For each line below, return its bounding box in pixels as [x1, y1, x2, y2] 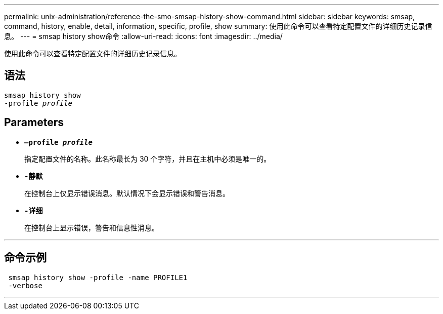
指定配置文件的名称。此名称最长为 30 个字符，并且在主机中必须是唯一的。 [24, 154, 271, 163]
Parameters [4, 116, 64, 129]
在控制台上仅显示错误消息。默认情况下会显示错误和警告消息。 [24, 188, 230, 198]
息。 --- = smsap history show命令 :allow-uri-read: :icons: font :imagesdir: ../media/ [4, 32, 283, 41]
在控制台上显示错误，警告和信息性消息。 [24, 223, 159, 232]
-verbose [8, 281, 42, 290]
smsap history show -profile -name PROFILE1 [8, 273, 188, 282]
